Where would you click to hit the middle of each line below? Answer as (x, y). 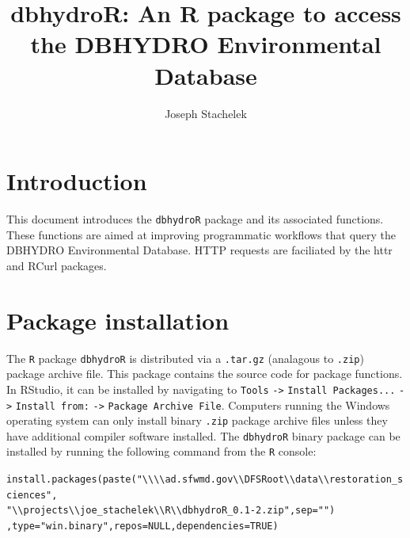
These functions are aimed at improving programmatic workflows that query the (201, 234)
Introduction (77, 181)
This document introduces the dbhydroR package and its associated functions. (195, 219)
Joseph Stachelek (206, 113)
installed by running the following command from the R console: (161, 451)
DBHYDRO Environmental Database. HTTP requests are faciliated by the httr (199, 250)
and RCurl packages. (57, 265)
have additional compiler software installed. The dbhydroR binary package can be (203, 435)
